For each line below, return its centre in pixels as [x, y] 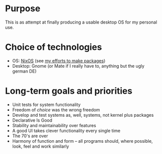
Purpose [23, 9]
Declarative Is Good [32, 120]
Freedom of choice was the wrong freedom [56, 110]
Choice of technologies [54, 47]
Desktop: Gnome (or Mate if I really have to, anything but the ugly [78, 66]
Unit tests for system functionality [46, 104]
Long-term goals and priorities [69, 91]
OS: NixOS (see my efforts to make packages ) [59, 61]
